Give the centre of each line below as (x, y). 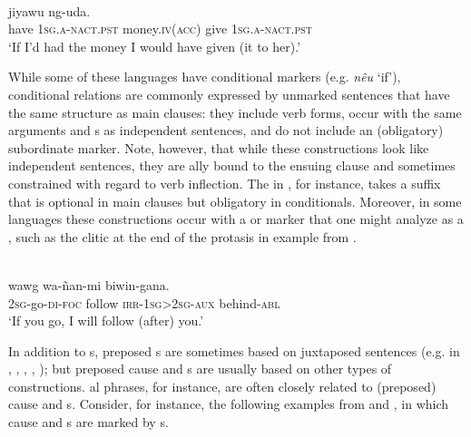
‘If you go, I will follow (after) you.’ (106, 320)
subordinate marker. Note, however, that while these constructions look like (219, 147)
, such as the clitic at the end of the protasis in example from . (182, 236)
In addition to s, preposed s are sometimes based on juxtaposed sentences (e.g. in (234, 350)
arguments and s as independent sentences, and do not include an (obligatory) (226, 130)
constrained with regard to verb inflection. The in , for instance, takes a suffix (225, 183)
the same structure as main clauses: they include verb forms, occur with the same (235, 112)
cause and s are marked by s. (88, 422)
